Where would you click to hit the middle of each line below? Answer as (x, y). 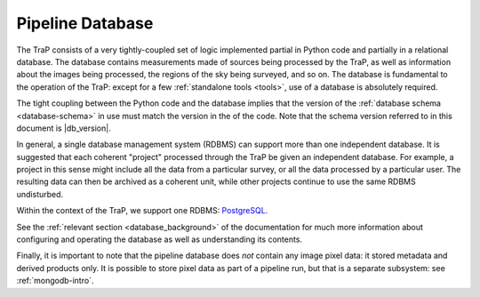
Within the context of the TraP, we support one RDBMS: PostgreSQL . (142, 211)
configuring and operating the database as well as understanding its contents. (159, 239)
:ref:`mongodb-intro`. (55, 281)
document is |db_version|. (64, 128)
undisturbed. (40, 194)
